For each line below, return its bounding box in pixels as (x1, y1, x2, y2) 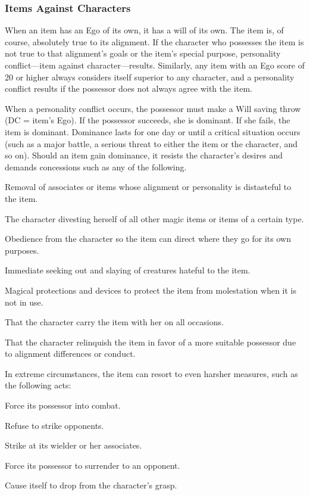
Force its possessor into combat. (5, 399, 121, 412)
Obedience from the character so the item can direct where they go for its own (5, 232, 291, 245)
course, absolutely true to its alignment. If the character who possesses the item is (5, 35, 304, 48)
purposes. (5, 244, 39, 256)
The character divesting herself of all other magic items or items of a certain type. (5, 212, 304, 225)
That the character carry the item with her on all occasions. (5, 316, 224, 328)
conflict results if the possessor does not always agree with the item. (5, 82, 253, 95)
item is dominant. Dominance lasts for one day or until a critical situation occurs (5, 125, 300, 138)
